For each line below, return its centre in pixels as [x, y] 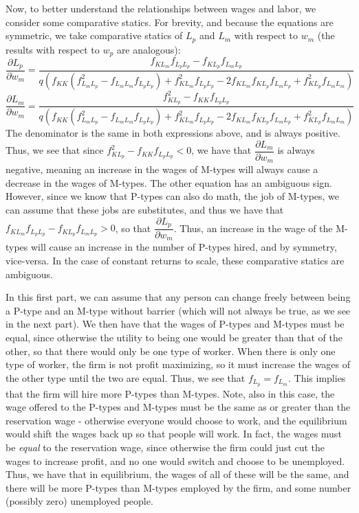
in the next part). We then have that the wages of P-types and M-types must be [175, 324]
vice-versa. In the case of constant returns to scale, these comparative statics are [175, 261]
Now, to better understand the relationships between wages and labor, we [161, 8]
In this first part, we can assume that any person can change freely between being [178, 297]
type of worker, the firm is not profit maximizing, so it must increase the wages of [178, 364]
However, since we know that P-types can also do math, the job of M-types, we [173, 196]
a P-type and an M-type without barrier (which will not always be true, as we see [178, 310]
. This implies [317, 377]
